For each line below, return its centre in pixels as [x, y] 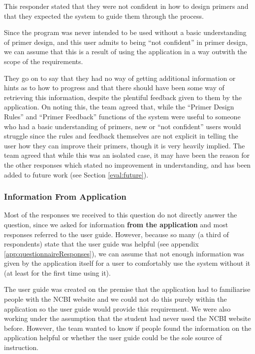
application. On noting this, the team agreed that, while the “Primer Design [119, 107]
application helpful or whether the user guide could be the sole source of [113, 337]
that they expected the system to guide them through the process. [104, 16]
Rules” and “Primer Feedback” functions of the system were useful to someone [122, 116]
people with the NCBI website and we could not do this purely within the [115, 299]
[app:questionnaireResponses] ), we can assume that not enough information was [124, 253]
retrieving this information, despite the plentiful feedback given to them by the [123, 97]
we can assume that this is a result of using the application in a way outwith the [126, 52]
